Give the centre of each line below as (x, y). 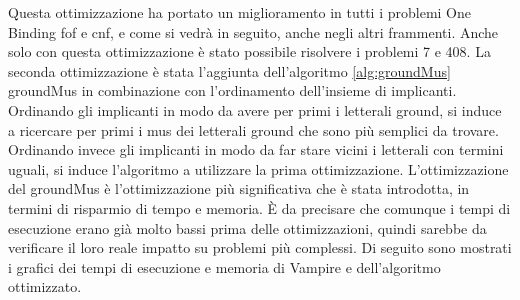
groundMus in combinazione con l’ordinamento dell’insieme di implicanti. (232, 90)
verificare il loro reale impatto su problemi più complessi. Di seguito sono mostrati (260, 247)
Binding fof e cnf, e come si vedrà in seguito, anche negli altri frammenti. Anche (253, 31)
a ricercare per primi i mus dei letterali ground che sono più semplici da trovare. (253, 129)
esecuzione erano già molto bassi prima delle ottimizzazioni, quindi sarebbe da (247, 227)
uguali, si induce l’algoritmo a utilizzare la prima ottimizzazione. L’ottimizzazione (258, 168)
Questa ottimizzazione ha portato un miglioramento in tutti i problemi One (239, 12)
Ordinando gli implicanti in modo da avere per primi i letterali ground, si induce (255, 109)
